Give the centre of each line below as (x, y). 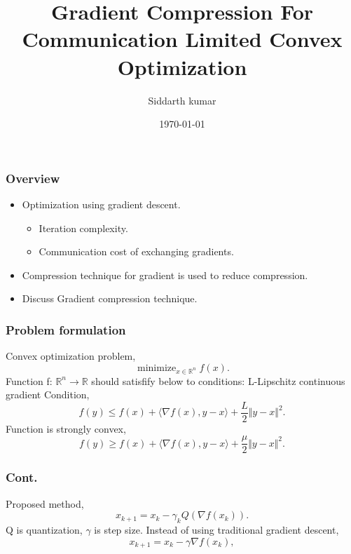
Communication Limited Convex (182, 39)
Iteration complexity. (83, 228)
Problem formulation (66, 329)
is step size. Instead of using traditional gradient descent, (216, 530)
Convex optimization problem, (71, 356)
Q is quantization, (44, 530)
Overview (33, 178)
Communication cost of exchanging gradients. (136, 251)
